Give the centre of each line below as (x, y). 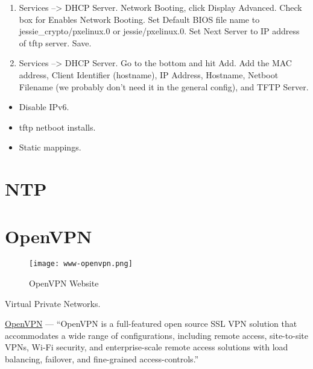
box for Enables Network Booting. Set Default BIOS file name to (139, 19)
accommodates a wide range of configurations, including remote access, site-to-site (156, 335)
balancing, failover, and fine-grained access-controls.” (102, 359)
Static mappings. (50, 147)
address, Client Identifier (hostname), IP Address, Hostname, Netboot (149, 74)
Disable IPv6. (44, 107)
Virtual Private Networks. (53, 303)
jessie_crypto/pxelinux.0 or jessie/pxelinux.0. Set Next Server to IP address (159, 31)
